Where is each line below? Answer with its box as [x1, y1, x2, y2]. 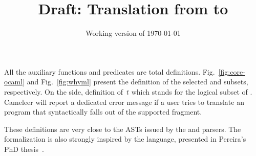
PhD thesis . [4, 143, 44, 154]
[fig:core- [218, 66, 245, 77]
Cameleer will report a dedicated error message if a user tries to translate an [4, 96, 244, 107]
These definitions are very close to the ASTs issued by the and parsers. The [4, 123, 241, 134]
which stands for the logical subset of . [131, 86, 252, 97]
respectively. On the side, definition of [4, 86, 123, 97]
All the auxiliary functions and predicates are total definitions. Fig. [4, 66, 215, 77]
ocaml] [4, 76, 25, 87]
